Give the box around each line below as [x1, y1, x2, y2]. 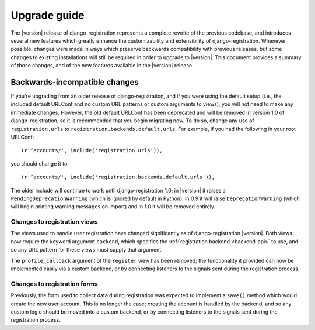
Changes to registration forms [10, 280, 99, 288]
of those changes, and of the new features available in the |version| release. [10, 62, 194, 69]
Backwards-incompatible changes [10, 77, 139, 87]
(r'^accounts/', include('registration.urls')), [21, 147, 163, 154]
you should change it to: [10, 160, 69, 167]
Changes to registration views [10, 218, 99, 226]
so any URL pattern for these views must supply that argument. [10, 246, 163, 253]
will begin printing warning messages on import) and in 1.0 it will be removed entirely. [10, 203, 216, 210]
